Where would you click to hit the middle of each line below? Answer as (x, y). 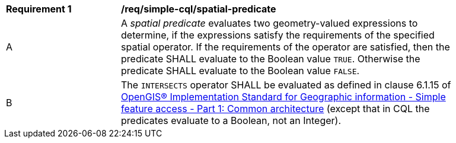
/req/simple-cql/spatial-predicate (199, 9)
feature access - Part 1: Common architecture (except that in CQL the (275, 109)
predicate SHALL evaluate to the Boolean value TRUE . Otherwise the (271, 59)
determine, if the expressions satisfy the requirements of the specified (278, 35)
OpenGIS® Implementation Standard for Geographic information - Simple (283, 97)
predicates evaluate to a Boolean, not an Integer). (231, 120)
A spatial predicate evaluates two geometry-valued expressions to (270, 23)
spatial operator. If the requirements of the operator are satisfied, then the (286, 47)
